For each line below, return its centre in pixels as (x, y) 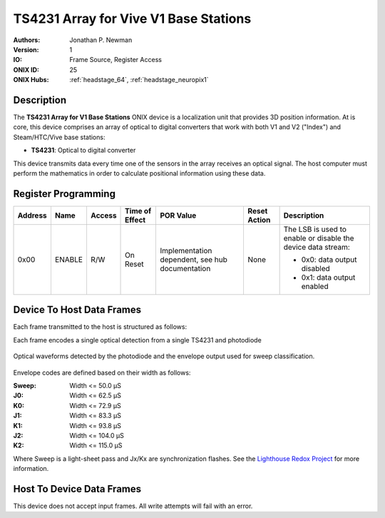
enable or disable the (319, 238)
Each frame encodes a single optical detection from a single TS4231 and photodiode (137, 340)
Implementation (186, 250)
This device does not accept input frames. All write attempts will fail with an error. (133, 506)
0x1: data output (328, 277)
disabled (316, 268)
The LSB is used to (315, 229)
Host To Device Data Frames (77, 489)
